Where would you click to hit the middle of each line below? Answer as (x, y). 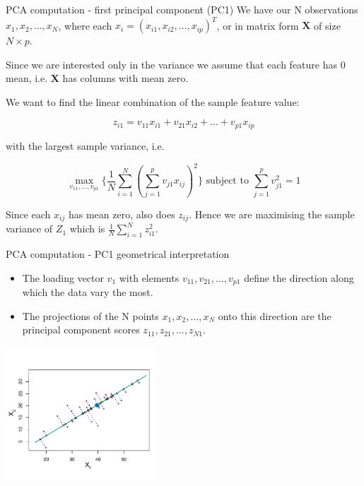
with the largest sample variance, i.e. (85, 145)
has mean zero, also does (122, 214)
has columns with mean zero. (125, 78)
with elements (149, 277)
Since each (28, 214)
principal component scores (81, 330)
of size (327, 25)
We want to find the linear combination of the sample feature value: (153, 101)
